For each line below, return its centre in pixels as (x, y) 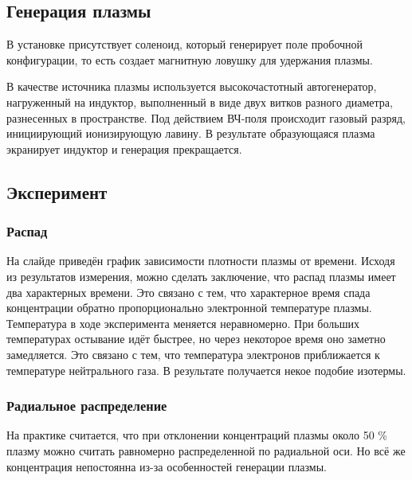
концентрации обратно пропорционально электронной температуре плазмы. (189, 308)
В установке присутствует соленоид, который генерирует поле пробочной (185, 44)
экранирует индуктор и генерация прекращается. (124, 148)
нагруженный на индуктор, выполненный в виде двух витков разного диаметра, (200, 101)
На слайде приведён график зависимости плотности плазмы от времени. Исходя (201, 261)
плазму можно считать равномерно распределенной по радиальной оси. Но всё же (206, 450)
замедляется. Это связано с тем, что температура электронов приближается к (193, 354)
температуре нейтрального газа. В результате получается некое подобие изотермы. (206, 370)
